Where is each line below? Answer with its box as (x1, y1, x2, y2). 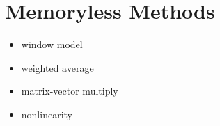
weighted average (21, 60, 94, 74)
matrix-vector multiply (21, 84, 118, 98)
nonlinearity (21, 107, 72, 121)
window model (21, 37, 83, 52)
